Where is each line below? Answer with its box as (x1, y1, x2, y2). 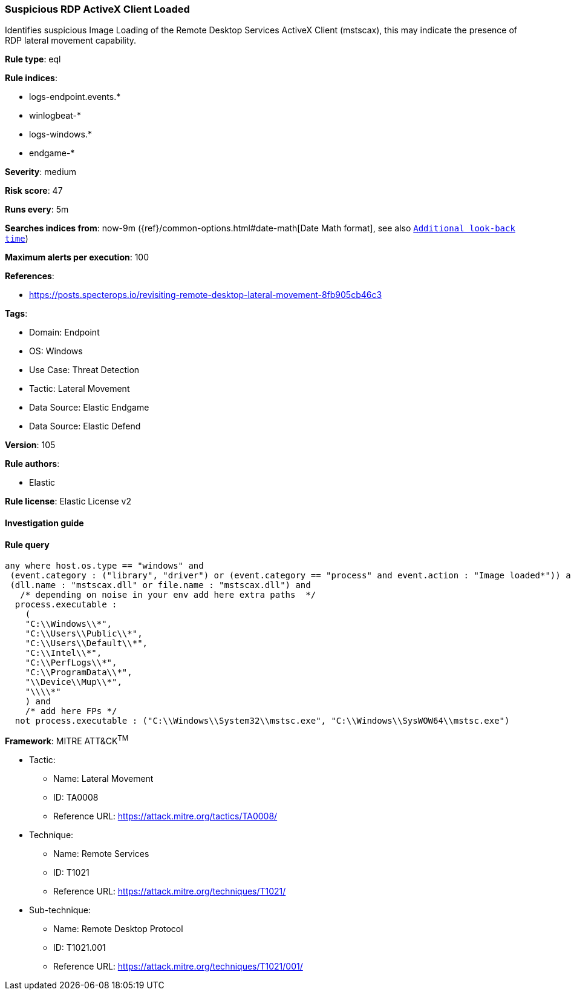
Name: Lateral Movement (53, 773, 154, 784)
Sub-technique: (29, 904, 91, 915)
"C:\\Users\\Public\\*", (25, 629, 143, 639)
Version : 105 (5, 440, 56, 451)
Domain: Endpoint (29, 327, 100, 338)
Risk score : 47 (5, 185, 63, 196)
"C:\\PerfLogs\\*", (25, 658, 117, 668)
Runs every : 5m (5, 204, 69, 215)
